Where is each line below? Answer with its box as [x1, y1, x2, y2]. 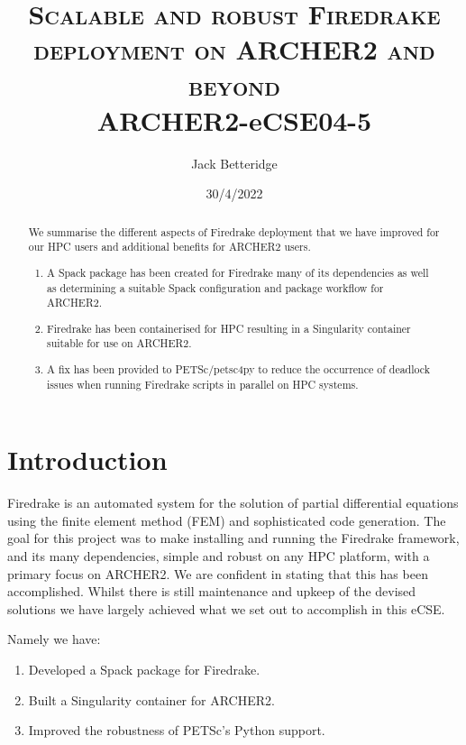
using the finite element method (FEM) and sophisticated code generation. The [7, 510, 446, 529]
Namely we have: [7, 630, 101, 648]
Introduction [7, 441, 168, 478]
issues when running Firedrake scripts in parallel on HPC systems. [47, 376, 359, 391]
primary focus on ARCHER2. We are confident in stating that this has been [7, 564, 428, 583]
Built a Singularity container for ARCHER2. [28, 690, 275, 709]
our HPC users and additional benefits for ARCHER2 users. [28, 239, 311, 254]
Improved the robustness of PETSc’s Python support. [28, 721, 325, 740]
